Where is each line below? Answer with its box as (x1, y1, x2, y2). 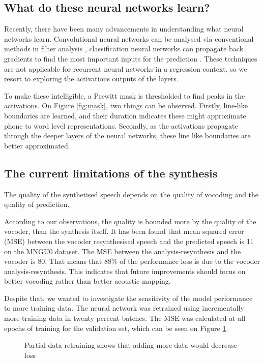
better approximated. (4, 140, 70, 150)
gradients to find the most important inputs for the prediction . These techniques (4, 53, 257, 64)
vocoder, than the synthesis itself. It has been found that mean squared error (4, 226, 244, 236)
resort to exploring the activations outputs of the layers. (4, 73, 179, 84)
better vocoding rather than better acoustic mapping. (4, 276, 171, 286)
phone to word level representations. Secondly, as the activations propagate (4, 120, 238, 131)
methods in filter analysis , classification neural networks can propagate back (4, 43, 244, 54)
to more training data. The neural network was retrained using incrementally (4, 303, 244, 313)
